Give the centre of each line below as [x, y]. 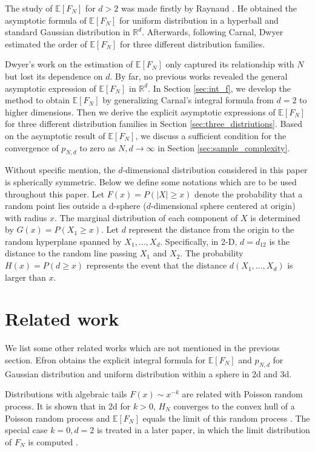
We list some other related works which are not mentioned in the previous [142, 348]
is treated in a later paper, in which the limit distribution [203, 430]
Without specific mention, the [60, 170]
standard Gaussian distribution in [68, 32]
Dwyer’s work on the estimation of [69, 64]
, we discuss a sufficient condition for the [211, 135]
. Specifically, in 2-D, [199, 241]
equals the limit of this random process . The [226, 418]
